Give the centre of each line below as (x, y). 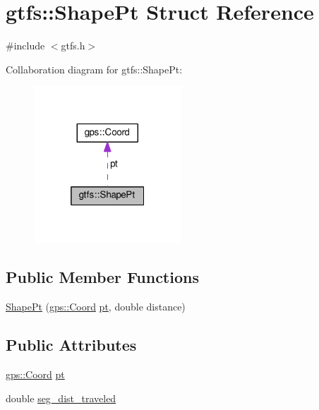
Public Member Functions (102, 277)
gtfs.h (73, 46)
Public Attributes (71, 345)
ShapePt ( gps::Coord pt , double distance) (96, 307)
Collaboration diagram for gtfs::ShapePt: (94, 69)
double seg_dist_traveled (61, 398)
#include (25, 46)
